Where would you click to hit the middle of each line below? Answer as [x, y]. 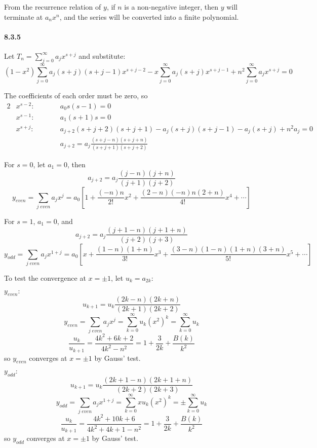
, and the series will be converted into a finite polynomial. [149, 16]
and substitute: [102, 55]
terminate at [24, 16]
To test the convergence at [45, 277]
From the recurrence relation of [53, 7]
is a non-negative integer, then [171, 7]
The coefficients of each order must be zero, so [76, 95]
